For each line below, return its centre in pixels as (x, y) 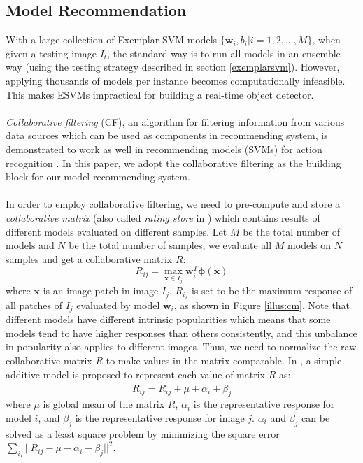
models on (309, 245)
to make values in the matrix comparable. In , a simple (224, 360)
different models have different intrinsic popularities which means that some (168, 319)
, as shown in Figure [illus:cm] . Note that (262, 305)
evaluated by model (118, 305)
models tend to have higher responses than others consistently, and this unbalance (181, 333)
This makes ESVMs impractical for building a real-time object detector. (160, 94)
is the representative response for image (160, 417)
